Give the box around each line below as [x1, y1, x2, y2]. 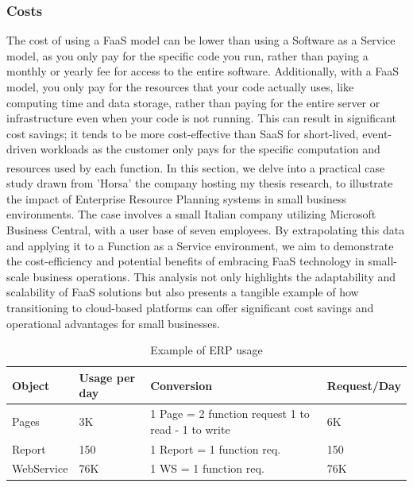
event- [362, 125, 392, 141]
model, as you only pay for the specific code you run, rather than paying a [6, 47, 369, 64]
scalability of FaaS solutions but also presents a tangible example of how [6, 284, 359, 300]
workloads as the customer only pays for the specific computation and [40, 141, 380, 157]
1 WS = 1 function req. [150, 460, 264, 477]
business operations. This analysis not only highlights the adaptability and [33, 268, 396, 284]
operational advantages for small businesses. [6, 315, 220, 331]
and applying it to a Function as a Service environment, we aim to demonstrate [6, 237, 394, 253]
